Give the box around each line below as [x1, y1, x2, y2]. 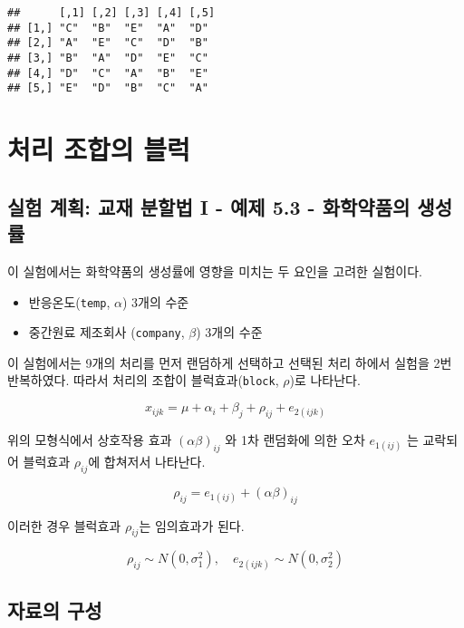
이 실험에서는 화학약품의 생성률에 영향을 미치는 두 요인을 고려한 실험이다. [7, 261, 423, 280]
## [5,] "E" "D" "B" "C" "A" [7, 82, 208, 95]
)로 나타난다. [289, 371, 361, 390]
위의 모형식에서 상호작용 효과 [7, 430, 172, 449]
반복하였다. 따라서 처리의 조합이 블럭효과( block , [7, 371, 279, 390]
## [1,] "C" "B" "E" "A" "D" [7, 21, 208, 34]
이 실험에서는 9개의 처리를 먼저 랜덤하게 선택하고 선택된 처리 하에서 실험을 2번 [7, 353, 452, 372]
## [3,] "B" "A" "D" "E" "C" [7, 51, 208, 64]
